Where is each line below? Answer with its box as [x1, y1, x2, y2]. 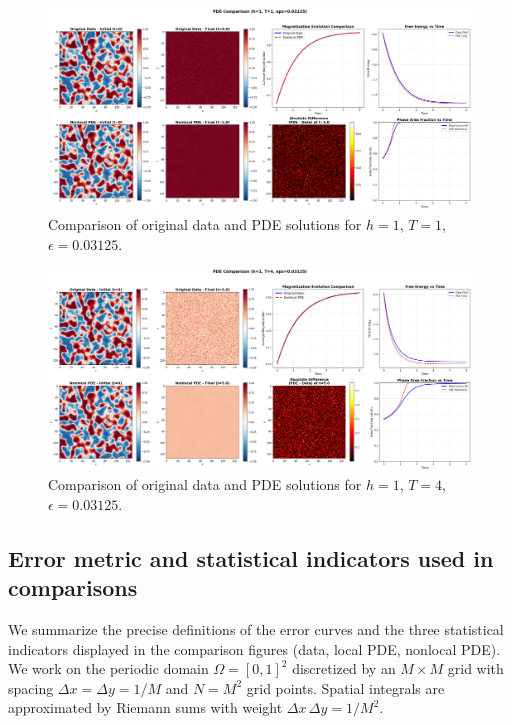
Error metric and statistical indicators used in [8, 542, 494, 573]
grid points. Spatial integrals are [246, 677, 445, 698]
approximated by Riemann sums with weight [8, 697, 283, 718]
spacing [8, 677, 54, 698]
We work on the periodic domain [8, 658, 209, 679]
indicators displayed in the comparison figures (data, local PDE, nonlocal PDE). [8, 638, 501, 659]
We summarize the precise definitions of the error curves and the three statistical [8, 619, 504, 640]
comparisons [8, 572, 138, 603]
